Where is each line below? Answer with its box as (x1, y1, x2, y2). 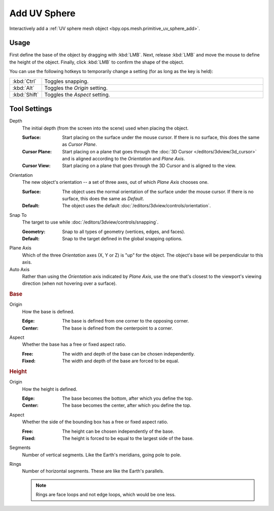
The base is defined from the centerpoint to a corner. (62, 325, 174, 331)
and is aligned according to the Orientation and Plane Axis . (62, 155, 185, 162)
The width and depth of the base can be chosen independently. (62, 350, 195, 357)
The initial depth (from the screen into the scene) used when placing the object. (22, 125, 189, 131)
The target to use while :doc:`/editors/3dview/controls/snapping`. (22, 219, 159, 226)
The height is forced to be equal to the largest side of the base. (62, 435, 194, 441)
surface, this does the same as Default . (62, 196, 144, 202)
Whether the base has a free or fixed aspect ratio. (22, 341, 126, 347)
